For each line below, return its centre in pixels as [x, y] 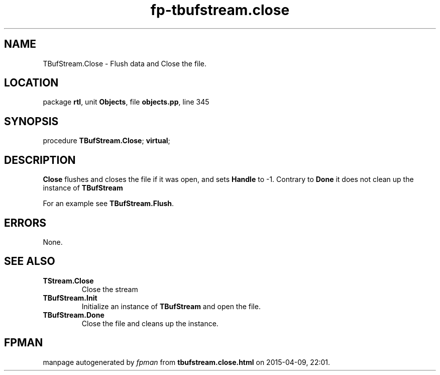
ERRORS [25, 223]
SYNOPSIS [31, 121]
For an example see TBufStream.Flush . [108, 204]
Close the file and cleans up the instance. [150, 323]
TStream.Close [68, 280]
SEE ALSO [30, 261]
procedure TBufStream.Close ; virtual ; [106, 141]
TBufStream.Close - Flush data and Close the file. [125, 63]
